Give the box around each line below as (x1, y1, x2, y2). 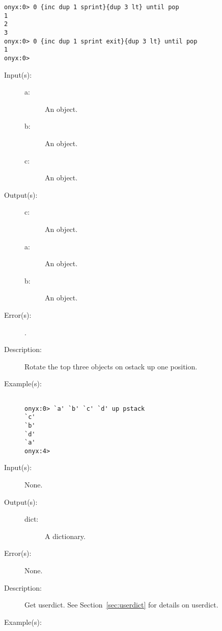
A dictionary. (45, 530, 86, 541)
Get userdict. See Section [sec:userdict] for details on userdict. (24, 599, 218, 610)
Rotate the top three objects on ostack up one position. (24, 361, 198, 371)
